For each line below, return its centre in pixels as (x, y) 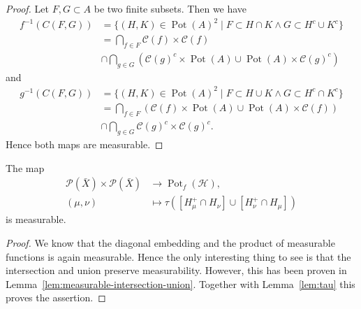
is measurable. (36, 219)
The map (25, 167)
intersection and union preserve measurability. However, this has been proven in (176, 270)
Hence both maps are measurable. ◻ (84, 144)
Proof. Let (27, 8)
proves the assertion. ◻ (56, 297)
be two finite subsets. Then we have (170, 8)
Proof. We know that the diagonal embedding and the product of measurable (170, 242)
